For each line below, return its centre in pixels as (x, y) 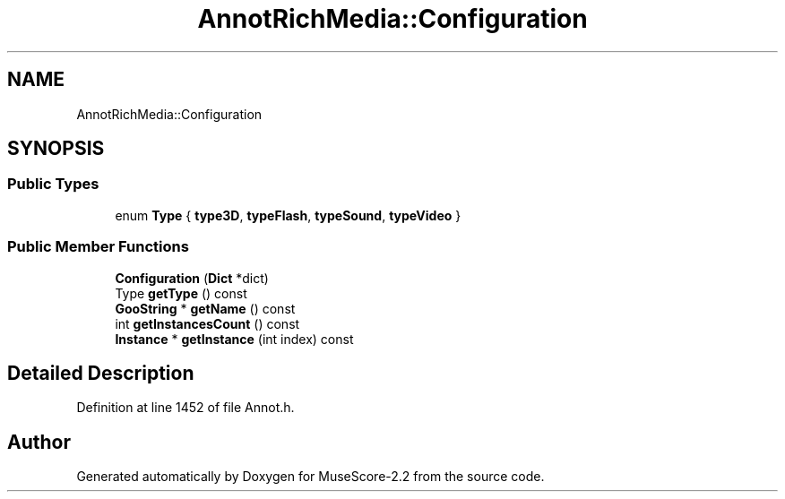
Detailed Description (101, 373)
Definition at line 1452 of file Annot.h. (185, 408)
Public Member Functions (98, 247)
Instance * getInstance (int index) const (234, 339)
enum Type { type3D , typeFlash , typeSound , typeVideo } (288, 215)
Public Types (53, 184)
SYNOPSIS (56, 149)
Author (39, 442)
